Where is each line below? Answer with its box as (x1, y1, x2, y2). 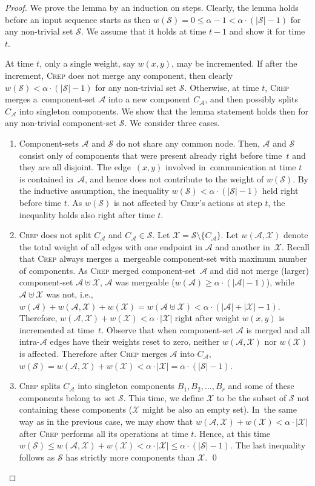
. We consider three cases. (124, 116, 220, 129)
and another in (215, 240, 270, 253)
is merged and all (246, 323, 310, 336)
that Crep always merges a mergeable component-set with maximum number (19, 252, 307, 265)
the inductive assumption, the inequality (19, 184, 169, 197)
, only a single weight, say (39, 57, 135, 70)
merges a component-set (5, 93, 96, 105)
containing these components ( (19, 403, 133, 416)
